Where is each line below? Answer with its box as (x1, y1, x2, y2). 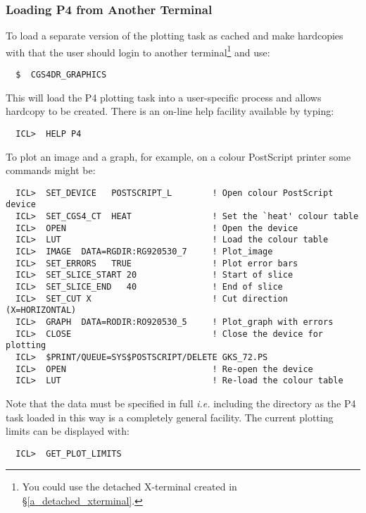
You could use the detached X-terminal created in (22, 479, 237, 494)
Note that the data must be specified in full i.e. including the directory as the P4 (6, 395, 356, 410)
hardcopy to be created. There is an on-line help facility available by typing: (6, 104, 334, 118)
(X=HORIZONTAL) (6, 305, 77, 316)
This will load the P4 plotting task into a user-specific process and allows (6, 89, 322, 104)
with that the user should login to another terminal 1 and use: (6, 42, 270, 59)
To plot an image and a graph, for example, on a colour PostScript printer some (6, 149, 351, 163)
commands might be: (6, 163, 96, 178)
